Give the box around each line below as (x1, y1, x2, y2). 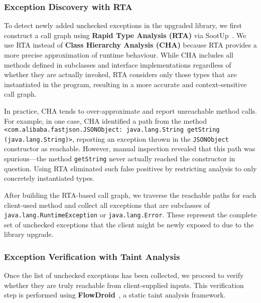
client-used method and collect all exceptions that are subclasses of (4, 199, 210, 210)
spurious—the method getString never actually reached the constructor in (4, 153, 235, 164)
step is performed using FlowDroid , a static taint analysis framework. (4, 289, 226, 300)
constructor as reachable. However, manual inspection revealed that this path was (4, 143, 255, 154)
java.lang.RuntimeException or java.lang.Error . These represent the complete (4, 209, 257, 220)
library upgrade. (4, 229, 54, 239)
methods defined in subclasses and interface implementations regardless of (4, 59, 231, 70)
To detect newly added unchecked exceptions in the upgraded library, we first (4, 20, 242, 31)
